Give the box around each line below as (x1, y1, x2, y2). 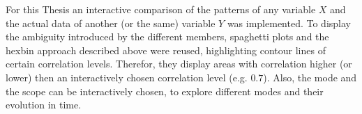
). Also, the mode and (263, 70, 357, 84)
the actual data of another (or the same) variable (6, 15, 216, 30)
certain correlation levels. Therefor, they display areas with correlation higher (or (6, 56, 352, 71)
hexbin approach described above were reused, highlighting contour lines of (6, 42, 326, 57)
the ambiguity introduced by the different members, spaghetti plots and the (6, 29, 329, 44)
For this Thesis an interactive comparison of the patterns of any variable (6, 2, 316, 16)
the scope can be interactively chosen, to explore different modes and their (6, 83, 324, 98)
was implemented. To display (227, 15, 351, 30)
